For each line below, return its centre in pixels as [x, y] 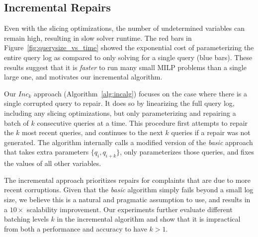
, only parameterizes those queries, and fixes [187, 152]
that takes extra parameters [46, 152]
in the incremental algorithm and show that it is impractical [149, 219]
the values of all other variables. [53, 163]
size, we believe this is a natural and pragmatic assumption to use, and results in [127, 199]
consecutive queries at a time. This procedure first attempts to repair [142, 122]
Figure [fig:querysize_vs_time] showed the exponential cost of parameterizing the [129, 47]
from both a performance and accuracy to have [76, 228]
